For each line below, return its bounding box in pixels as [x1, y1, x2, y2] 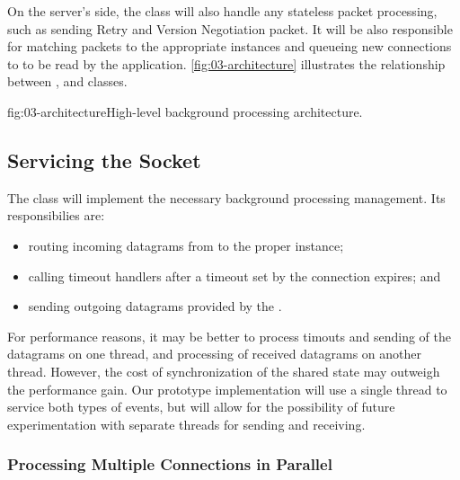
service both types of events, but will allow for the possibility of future [7, 397, 395, 416]
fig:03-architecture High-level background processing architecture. [7, 102, 363, 120]
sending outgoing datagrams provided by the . [28, 297, 282, 316]
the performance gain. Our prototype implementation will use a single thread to [7, 379, 447, 398]
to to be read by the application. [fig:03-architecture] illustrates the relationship [7, 54, 446, 73]
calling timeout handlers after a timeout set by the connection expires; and [28, 266, 441, 285]
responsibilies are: [7, 206, 105, 225]
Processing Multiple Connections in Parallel [7, 453, 332, 476]
